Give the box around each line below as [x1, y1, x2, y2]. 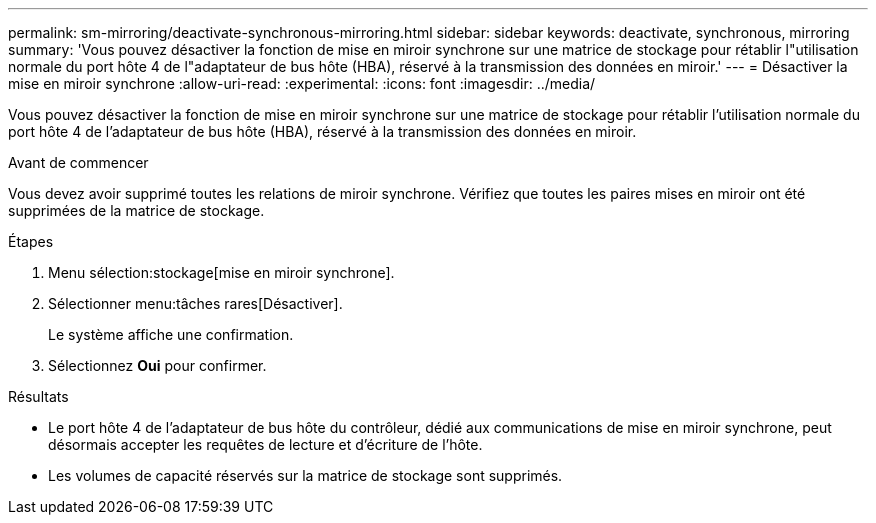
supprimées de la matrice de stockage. [8, 202, 265, 219]
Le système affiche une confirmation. [48, 326, 294, 343]
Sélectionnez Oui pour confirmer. [48, 357, 267, 374]
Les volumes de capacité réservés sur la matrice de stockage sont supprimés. [48, 467, 563, 484]
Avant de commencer [8, 154, 149, 171]
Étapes [8, 233, 54, 250]
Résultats [8, 388, 69, 405]
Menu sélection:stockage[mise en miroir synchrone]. [48, 264, 395, 281]
